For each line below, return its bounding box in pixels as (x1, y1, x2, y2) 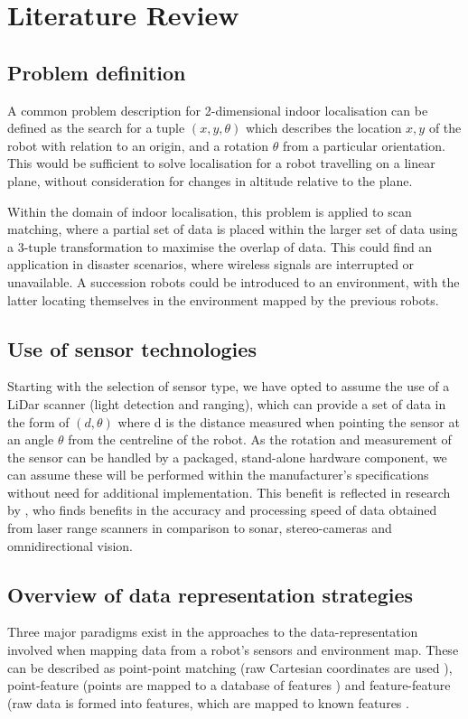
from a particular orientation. (283, 135, 445, 154)
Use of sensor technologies (7, 334, 257, 362)
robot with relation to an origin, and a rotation (7, 135, 269, 154)
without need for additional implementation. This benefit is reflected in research (7, 482, 451, 501)
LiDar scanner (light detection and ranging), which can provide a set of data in (7, 394, 446, 413)
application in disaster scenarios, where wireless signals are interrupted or (7, 255, 415, 274)
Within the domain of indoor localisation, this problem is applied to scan (7, 201, 412, 220)
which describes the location (245, 118, 402, 137)
